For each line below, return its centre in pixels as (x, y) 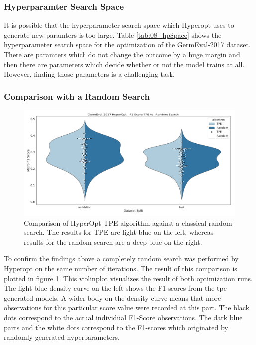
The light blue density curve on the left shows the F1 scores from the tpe (115, 288)
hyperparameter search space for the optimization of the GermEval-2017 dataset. (127, 45)
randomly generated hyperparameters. (62, 337)
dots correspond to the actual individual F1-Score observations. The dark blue (123, 317)
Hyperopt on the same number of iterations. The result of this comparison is (121, 268)
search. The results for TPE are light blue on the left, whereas (119, 232)
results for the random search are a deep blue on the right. (113, 242)
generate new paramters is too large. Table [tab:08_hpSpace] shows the (113, 35)
